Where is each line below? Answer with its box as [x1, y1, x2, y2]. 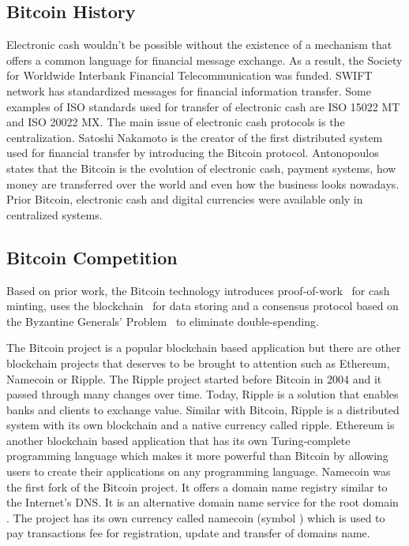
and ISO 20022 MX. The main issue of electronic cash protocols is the [6, 114, 345, 130]
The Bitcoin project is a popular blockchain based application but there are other [6, 339, 401, 356]
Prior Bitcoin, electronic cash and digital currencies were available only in [6, 191, 363, 208]
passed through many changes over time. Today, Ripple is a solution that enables [6, 386, 399, 402]
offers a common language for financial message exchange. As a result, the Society [6, 51, 403, 68]
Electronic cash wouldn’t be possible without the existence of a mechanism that [6, 36, 392, 53]
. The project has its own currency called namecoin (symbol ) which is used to [6, 509, 385, 525]
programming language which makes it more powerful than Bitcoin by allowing [6, 447, 388, 464]
